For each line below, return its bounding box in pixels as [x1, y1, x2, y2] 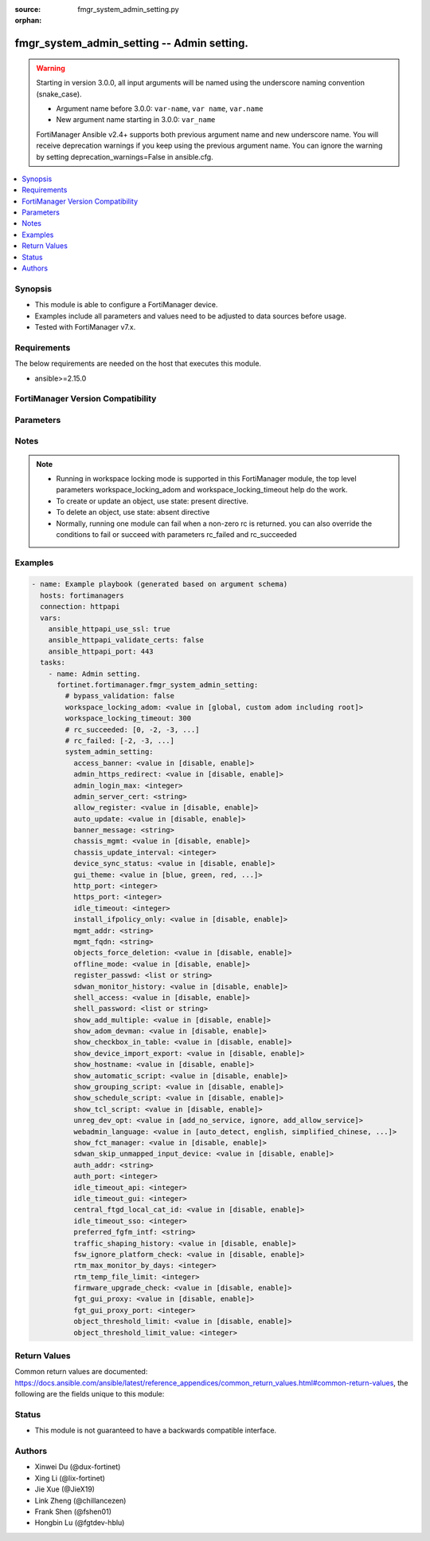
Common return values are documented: [14, 1367, 148, 1377]
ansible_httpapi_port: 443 [48, 646, 154, 656]
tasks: [40, 658, 66, 667]
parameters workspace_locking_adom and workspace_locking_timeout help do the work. [56, 485, 348, 495]
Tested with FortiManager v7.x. [34, 322, 136, 331]
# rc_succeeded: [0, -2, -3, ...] [64, 725, 200, 734]
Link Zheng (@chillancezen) [34, 1496, 127, 1505]
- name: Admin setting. [48, 669, 141, 678]
